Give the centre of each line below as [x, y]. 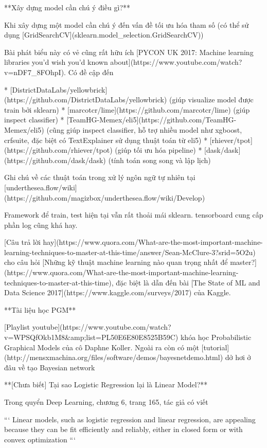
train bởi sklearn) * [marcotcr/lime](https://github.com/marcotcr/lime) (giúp [127, 109]
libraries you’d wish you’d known [56, 62]
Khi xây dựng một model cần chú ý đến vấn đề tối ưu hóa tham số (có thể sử [127, 24]
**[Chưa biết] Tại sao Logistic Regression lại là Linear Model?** [106, 384]
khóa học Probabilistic [216, 337]
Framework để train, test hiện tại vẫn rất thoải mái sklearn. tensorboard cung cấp [134, 215]
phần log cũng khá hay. [41, 225]
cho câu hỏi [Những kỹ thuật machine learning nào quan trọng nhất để [116, 262]
